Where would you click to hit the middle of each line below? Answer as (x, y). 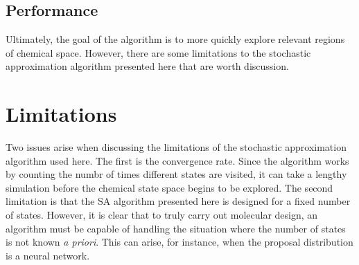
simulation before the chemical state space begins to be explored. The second (169, 187)
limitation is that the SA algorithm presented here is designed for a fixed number (178, 201)
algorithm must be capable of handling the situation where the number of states (176, 228)
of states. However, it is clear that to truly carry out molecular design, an (162, 215)
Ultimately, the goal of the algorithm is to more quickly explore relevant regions (175, 39)
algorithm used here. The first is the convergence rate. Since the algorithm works (177, 160)
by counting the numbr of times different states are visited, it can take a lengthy (176, 174)
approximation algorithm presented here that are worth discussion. (147, 66)
